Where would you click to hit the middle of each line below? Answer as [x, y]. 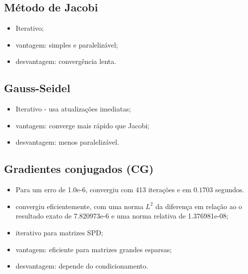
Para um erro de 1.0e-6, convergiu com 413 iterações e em [103, 190]
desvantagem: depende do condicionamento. [82, 266]
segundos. [230, 190]
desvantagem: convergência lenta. [66, 61]
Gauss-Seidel [37, 88]
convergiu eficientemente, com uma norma [79, 206]
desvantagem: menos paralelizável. [67, 142]
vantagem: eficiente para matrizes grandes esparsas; [94, 249]
